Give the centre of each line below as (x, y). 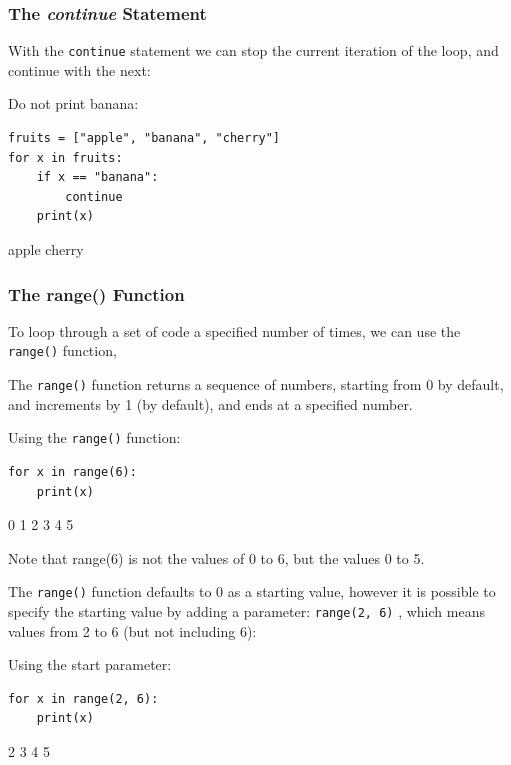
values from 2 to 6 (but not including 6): (132, 630)
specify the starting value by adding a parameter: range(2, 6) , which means (246, 611)
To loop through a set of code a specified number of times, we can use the (234, 330)
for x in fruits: (65, 157)
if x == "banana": (97, 177)
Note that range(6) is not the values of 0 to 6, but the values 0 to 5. (216, 557)
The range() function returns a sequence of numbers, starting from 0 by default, (256, 384)
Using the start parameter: (90, 664)
